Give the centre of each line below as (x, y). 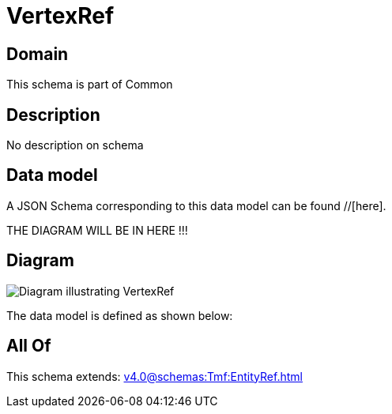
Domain (38, 54)
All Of (29, 346)
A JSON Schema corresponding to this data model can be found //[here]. (196, 205)
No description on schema (75, 145)
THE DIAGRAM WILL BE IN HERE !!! (97, 230)
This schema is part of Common (90, 85)
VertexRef (60, 16)
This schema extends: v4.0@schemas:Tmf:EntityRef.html (155, 376)
